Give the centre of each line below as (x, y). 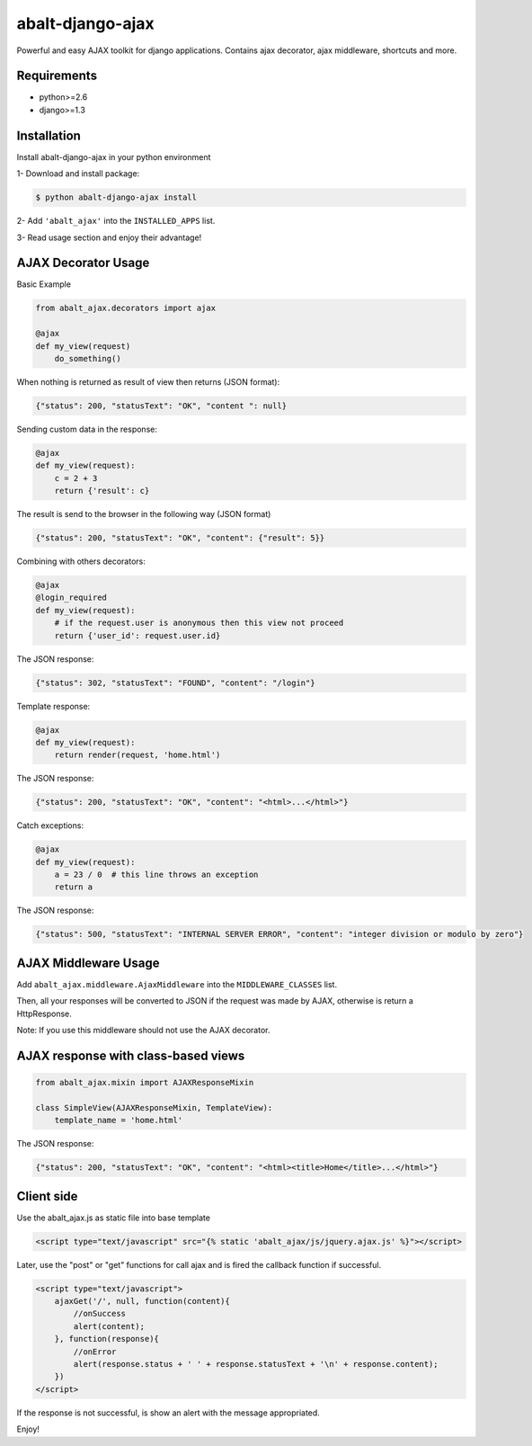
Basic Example (44, 284)
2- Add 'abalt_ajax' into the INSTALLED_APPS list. (116, 221)
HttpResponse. (44, 1013)
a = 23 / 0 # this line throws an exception (156, 875)
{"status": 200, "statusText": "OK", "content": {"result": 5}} (180, 538)
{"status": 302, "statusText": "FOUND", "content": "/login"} (175, 683)
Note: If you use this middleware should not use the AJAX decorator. (143, 1031)
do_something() (88, 358)
